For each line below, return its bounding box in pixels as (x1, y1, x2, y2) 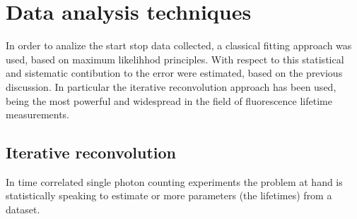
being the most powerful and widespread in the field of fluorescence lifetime (6, 93, 332, 108)
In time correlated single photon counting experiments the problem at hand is (6, 174, 343, 189)
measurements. (6, 107, 70, 122)
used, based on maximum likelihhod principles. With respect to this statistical (6, 51, 344, 66)
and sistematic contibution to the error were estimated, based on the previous (6, 65, 343, 80)
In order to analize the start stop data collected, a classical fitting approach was (6, 38, 352, 53)
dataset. (6, 202, 40, 217)
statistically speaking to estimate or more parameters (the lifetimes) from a (6, 188, 332, 203)
